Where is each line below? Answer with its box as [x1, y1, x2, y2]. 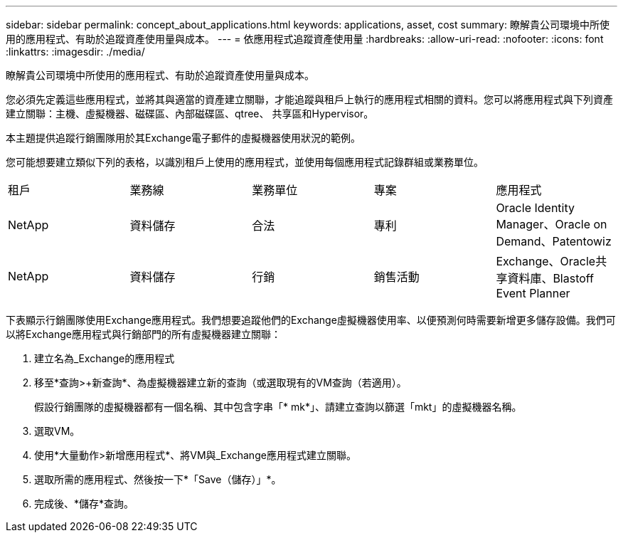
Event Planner [496, 286, 570, 300]
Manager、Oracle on [496, 217, 607, 231]
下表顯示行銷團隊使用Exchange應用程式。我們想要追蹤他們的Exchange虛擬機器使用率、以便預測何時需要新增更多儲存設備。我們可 [6, 314, 616, 326]
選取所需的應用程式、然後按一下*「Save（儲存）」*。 [34, 473, 282, 485]
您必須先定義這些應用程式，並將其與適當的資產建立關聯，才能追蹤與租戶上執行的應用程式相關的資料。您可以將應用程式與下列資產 [6, 93, 613, 105]
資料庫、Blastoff [507, 271, 595, 285]
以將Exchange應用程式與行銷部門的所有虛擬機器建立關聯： [6, 328, 281, 340]
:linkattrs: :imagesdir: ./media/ [6, 46, 145, 58]
